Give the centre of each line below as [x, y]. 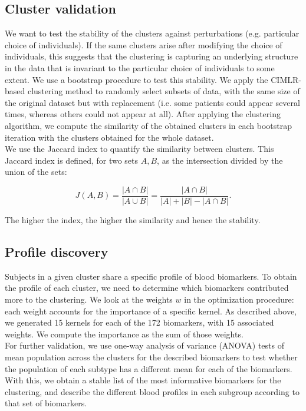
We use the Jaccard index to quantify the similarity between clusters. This [139, 149]
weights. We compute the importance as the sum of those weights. [124, 334]
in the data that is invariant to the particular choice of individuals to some [140, 67]
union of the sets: [36, 172]
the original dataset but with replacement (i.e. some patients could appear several [152, 102]
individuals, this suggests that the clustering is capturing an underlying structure [152, 56]
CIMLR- [286, 79]
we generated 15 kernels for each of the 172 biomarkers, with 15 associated [139, 322]
